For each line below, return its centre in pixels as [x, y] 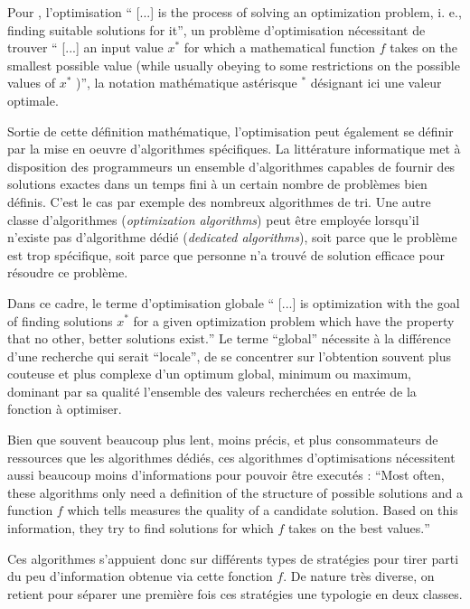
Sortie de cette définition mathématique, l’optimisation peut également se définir [230, 131]
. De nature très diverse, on [359, 576]
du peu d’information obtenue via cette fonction [140, 576]
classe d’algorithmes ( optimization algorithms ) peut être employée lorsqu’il [213, 219]
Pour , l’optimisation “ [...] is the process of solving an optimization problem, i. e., [235, 12]
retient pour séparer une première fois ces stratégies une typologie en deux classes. [235, 593]
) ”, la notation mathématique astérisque [186, 83]
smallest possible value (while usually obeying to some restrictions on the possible [234, 65]
